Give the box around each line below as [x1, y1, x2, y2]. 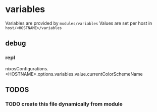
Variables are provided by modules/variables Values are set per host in [5, 20, 152, 26]
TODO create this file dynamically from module [5, 100, 123, 107]
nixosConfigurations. [5, 65, 49, 71]
